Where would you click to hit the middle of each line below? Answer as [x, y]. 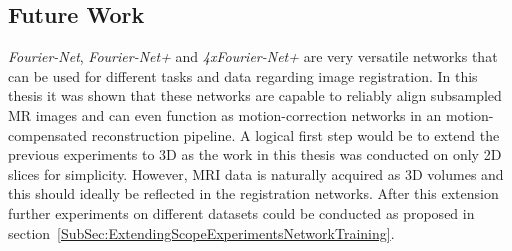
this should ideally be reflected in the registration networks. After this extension [253, 193]
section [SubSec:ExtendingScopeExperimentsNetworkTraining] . [201, 232]
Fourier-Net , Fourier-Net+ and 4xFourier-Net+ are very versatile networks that [253, 56]
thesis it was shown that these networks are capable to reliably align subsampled [255, 95]
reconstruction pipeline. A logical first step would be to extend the [295, 134]
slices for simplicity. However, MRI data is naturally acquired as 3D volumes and [256, 173]
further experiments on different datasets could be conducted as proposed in [241, 212]
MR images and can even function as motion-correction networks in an [225, 114]
